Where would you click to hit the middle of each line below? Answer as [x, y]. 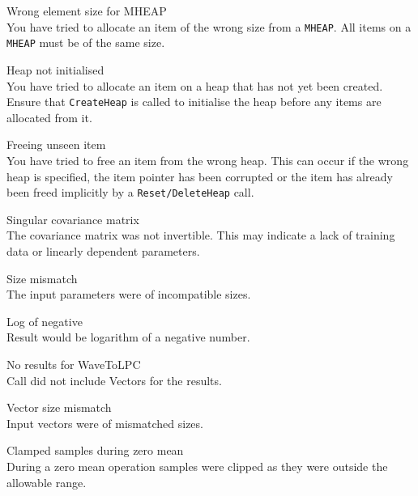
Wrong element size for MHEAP [87, 11]
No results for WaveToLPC [74, 364]
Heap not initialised [55, 69]
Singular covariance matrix [73, 219]
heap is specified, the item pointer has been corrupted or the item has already [200, 176]
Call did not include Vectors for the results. [114, 380]
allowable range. [47, 482]
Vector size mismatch [59, 407]
